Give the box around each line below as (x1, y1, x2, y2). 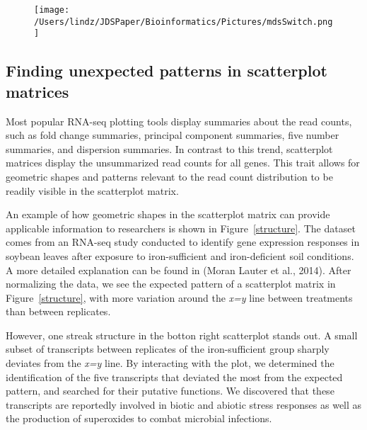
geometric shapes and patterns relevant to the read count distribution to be (6, 169, 333, 183)
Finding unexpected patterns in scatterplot (6, 60, 327, 81)
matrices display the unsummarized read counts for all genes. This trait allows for (6, 155, 360, 170)
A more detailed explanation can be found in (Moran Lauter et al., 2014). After (6, 262, 351, 277)
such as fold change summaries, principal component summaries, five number (6, 128, 339, 142)
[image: (34, 5, 70, 15)
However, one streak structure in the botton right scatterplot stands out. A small (6, 327, 358, 342)
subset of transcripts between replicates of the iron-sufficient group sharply (6, 341, 330, 356)
